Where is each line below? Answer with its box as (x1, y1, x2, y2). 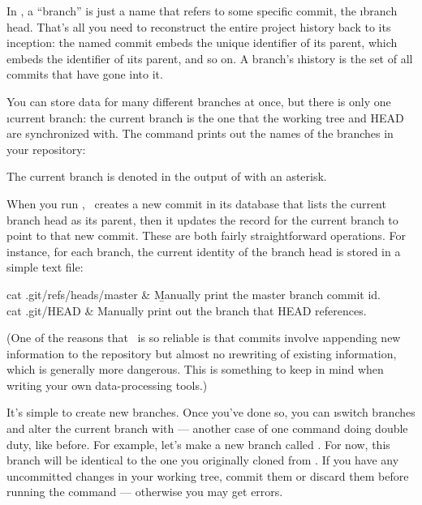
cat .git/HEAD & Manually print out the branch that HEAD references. (6, 302, 367, 319)
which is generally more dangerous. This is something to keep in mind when (6, 361, 384, 378)
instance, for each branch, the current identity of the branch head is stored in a (6, 242, 401, 259)
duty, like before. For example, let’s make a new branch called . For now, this (6, 435, 390, 452)
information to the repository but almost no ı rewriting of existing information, (6, 345, 397, 362)
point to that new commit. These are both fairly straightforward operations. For (6, 227, 406, 244)
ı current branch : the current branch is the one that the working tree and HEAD (6, 109, 404, 126)
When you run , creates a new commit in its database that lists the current (6, 195, 386, 212)
